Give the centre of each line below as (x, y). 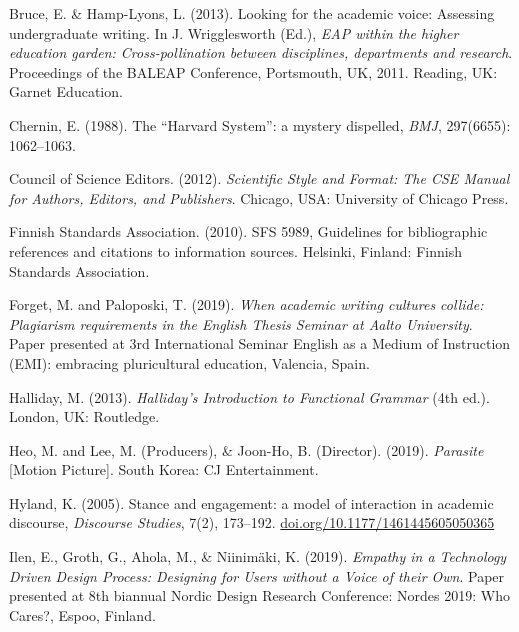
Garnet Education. (66, 91)
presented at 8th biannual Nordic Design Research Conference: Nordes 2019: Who (259, 595)
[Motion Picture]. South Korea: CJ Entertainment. (164, 469)
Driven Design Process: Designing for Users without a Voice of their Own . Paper (257, 575)
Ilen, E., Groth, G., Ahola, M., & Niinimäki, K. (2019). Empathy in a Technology (258, 556)
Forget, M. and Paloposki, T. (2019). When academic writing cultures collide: (246, 304)
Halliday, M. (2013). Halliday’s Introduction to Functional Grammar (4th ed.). (249, 396)
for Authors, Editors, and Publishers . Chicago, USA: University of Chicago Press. (259, 197)
